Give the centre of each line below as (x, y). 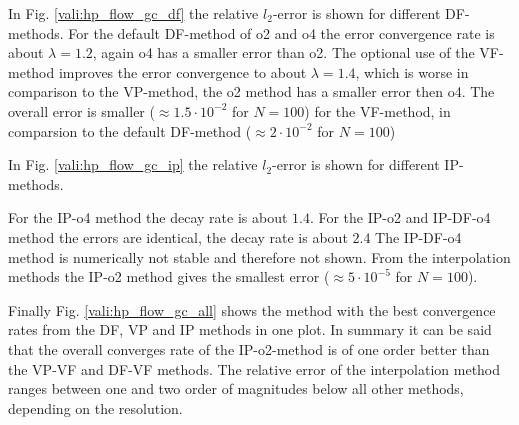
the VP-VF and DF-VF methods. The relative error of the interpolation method (254, 368)
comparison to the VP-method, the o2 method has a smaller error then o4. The (251, 91)
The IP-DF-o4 (418, 236)
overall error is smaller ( (81, 110)
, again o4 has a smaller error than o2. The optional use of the (283, 52)
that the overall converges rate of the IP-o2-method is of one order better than (249, 348)
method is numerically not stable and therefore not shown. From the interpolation (259, 256)
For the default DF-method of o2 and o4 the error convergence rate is (281, 32)
